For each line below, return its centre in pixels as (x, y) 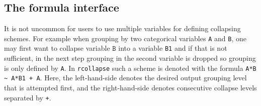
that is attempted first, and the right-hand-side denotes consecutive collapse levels (130, 88)
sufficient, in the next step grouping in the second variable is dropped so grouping (130, 58)
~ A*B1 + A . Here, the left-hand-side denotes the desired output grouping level (125, 78)
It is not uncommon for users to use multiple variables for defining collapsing (122, 28)
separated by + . (28, 97)
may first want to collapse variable (57, 48)
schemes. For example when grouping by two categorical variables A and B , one (125, 38)
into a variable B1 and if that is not (173, 48)
